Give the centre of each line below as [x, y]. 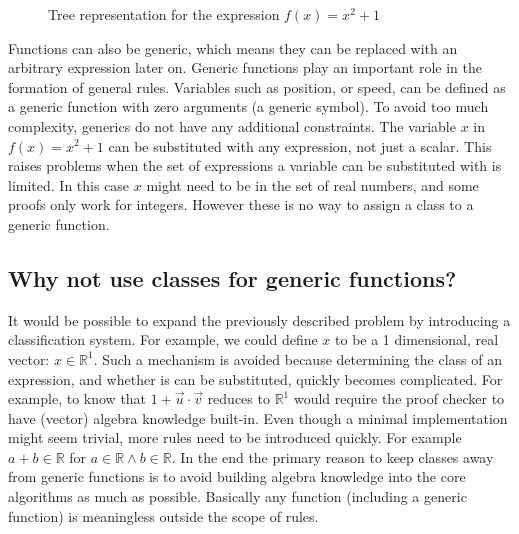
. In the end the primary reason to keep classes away [332, 456]
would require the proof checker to [399, 398]
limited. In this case [69, 184]
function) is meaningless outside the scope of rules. [163, 515]
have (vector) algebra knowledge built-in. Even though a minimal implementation [258, 417]
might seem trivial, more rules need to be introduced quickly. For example [235, 437]
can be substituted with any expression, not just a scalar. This [300, 145]
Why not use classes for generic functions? [232, 277]
